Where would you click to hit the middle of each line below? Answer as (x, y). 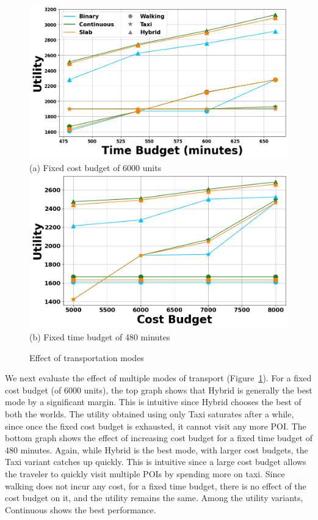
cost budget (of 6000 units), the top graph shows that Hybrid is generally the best (159, 390)
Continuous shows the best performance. (81, 509)
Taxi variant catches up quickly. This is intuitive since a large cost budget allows (156, 462)
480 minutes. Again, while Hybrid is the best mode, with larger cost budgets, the (157, 449)
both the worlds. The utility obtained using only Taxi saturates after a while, (150, 413)
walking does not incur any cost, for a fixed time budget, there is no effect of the (156, 485)
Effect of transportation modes (87, 357)
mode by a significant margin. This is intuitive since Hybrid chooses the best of (153, 402)
